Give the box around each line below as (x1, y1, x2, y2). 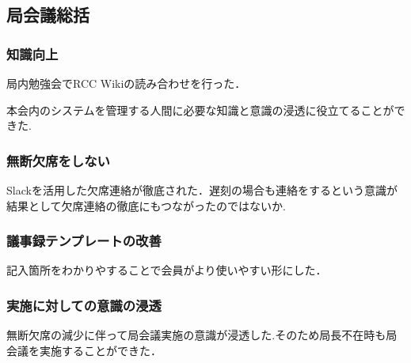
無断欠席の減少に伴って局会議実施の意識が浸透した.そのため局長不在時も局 (6, 327, 398, 343)
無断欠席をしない (6, 150, 110, 170)
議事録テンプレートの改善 (6, 231, 162, 251)
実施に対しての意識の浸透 (6, 295, 162, 315)
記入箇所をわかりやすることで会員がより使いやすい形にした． (6, 262, 327, 278)
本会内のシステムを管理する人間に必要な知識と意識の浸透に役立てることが (6, 101, 394, 118)
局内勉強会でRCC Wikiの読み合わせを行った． (6, 75, 246, 91)
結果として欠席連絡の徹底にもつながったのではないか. (6, 197, 286, 214)
